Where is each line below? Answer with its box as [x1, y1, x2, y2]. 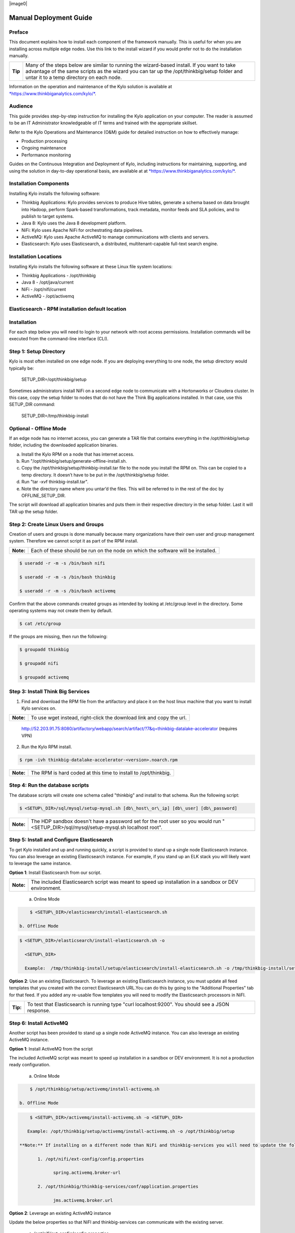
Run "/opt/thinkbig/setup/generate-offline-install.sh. [21, 458, 127, 464]
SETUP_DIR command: [9, 401, 56, 407]
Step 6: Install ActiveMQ [9, 1019, 68, 1026]
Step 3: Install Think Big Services [9, 688, 90, 695]
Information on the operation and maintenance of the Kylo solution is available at [9, 84, 172, 90]
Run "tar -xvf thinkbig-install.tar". [21, 479, 88, 485]
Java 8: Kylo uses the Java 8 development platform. [21, 220, 127, 226]
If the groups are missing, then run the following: [9, 634, 108, 640]
